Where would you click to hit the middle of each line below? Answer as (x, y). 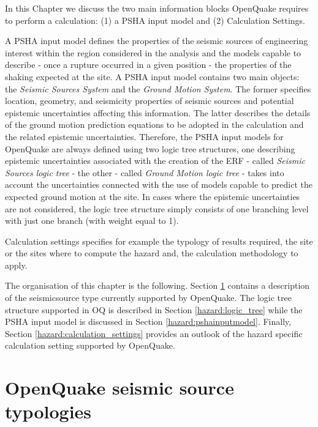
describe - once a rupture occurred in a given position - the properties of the (148, 65)
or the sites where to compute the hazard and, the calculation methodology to (152, 253)
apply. (16, 265)
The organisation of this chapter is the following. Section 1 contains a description (157, 285)
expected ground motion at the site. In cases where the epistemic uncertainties (153, 196)
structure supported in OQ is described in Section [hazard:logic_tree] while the (154, 309)
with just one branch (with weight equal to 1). (92, 221)
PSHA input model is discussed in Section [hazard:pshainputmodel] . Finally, (148, 321)
